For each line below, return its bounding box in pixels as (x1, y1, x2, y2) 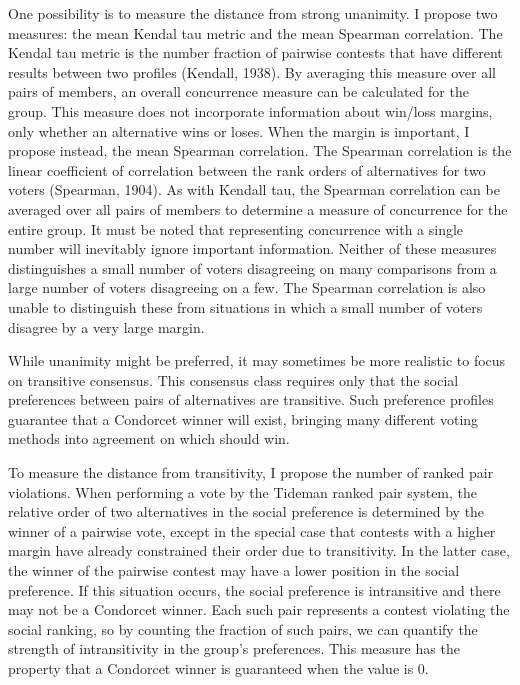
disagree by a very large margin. (8, 316, 205, 337)
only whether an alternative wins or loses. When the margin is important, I (8, 120, 470, 141)
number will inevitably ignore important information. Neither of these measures (8, 238, 497, 259)
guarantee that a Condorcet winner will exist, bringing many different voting (8, 408, 479, 429)
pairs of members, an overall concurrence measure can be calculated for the (8, 81, 469, 102)
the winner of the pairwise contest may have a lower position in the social (8, 560, 460, 581)
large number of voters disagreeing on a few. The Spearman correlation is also (8, 277, 486, 298)
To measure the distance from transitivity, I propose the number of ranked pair (8, 462, 494, 483)
